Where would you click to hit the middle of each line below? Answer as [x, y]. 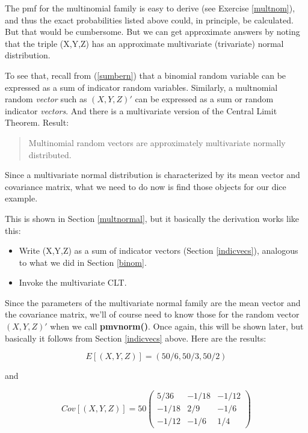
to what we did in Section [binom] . [83, 262]
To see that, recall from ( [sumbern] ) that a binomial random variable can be [146, 75]
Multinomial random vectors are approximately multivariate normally [157, 142]
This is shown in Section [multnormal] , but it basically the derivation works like [152, 218]
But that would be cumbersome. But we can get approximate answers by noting [152, 32]
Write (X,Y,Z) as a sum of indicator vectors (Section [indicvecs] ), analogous [159, 250]
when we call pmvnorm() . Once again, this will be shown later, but [177, 326]
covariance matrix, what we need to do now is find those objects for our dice [146, 186]
